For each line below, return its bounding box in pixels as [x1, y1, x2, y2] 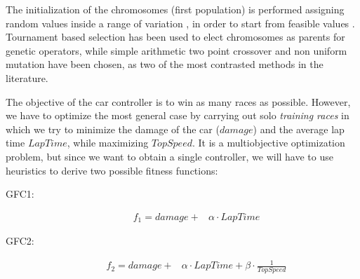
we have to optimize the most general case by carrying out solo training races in [6, 108, 349, 123]
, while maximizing [67, 135, 149, 150]
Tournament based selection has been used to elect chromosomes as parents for [6, 29, 345, 44]
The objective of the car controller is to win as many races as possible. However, [6, 94, 351, 109]
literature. [6, 70, 48, 85]
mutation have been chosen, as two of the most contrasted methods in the [6, 57, 324, 72]
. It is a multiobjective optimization [192, 135, 345, 150]
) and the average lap [253, 121, 345, 136]
